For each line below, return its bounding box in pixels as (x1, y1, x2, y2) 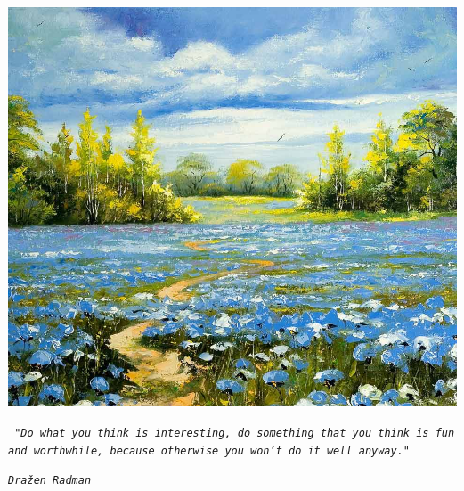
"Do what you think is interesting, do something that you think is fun (14, 426, 455, 439)
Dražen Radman (8, 474, 92, 487)
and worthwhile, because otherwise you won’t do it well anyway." (8, 444, 411, 457)
